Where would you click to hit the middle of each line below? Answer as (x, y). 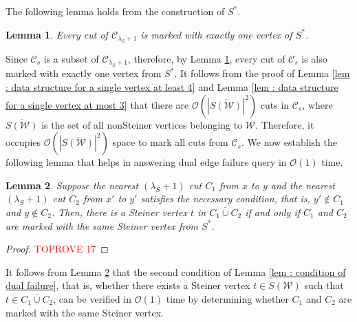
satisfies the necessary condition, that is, (225, 198)
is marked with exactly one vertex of (216, 34)
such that (324, 285)
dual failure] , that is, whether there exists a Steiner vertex (128, 285)
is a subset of (71, 58)
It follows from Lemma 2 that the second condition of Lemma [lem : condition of (176, 271)
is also (314, 58)
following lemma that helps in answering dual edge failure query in (146, 162)
